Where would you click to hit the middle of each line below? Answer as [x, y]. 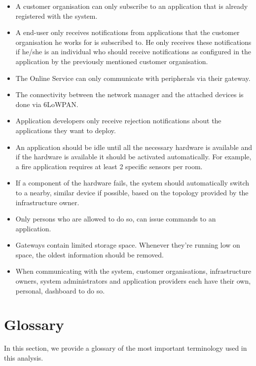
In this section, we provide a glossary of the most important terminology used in [126, 348]
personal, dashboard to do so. [60, 290]
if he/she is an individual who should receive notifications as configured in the [133, 52]
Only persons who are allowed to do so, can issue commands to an [116, 219]
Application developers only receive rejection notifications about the [118, 121]
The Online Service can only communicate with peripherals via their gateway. [133, 78]
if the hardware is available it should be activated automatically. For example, [133, 157]
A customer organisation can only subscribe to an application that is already [132, 6]
